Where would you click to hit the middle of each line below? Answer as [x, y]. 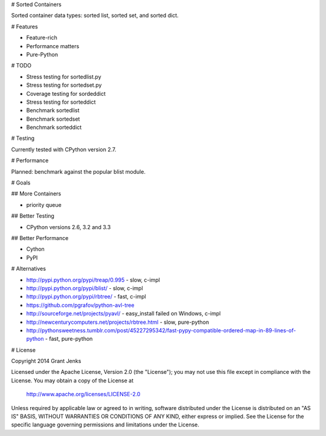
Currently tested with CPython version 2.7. [64, 149]
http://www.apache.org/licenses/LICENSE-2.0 [83, 394]
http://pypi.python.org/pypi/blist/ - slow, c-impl [85, 288]
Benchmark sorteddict [54, 127]
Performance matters [53, 46]
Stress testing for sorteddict [61, 102]
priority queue [44, 204]
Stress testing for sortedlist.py [64, 77]
